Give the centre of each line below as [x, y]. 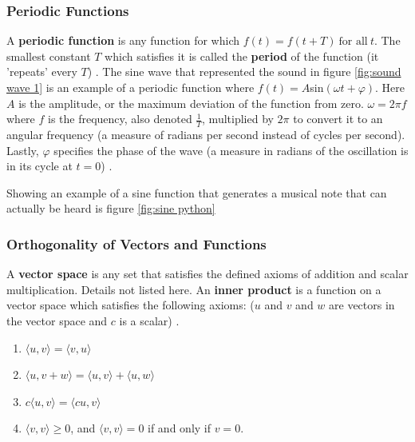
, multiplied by [238, 119]
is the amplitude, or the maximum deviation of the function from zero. [191, 103]
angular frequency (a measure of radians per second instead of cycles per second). [206, 135]
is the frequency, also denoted [120, 119]
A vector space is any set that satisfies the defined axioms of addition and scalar [207, 274]
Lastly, [23, 150]
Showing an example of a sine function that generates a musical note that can [197, 192]
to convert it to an [338, 119]
